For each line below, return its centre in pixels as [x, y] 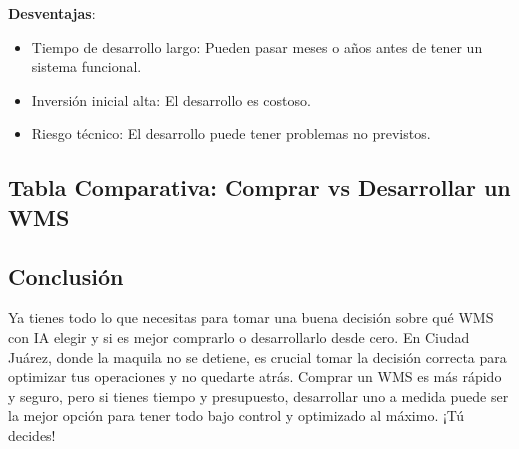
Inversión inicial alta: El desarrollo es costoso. [171, 99]
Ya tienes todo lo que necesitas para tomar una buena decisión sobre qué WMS [251, 317]
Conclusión [66, 275]
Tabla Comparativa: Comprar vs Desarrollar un [259, 187]
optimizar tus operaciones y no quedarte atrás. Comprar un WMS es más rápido [255, 376]
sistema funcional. [86, 66]
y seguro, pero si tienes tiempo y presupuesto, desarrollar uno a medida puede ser [258, 395]
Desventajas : [52, 13]
